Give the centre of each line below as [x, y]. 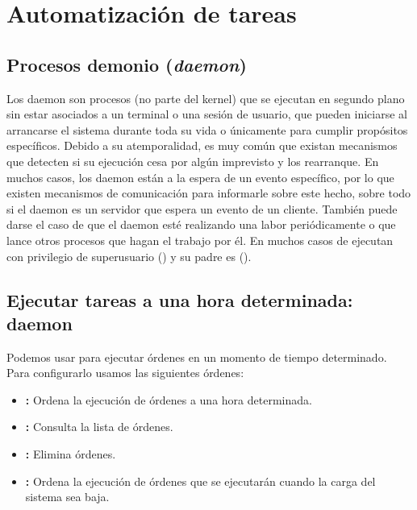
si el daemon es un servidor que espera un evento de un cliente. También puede [202, 208]
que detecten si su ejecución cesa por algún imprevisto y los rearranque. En [193, 161]
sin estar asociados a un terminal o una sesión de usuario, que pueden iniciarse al [207, 114]
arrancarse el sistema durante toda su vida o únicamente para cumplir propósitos [207, 129]
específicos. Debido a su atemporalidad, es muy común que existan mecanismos [202, 145]
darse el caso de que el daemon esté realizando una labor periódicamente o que [201, 224]
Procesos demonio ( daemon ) [127, 64]
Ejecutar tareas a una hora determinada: [180, 299]
